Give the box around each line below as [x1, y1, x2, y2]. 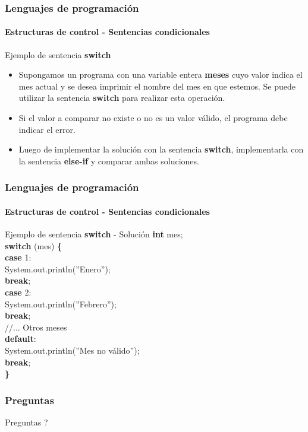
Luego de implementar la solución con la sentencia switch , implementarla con [18, 143, 304, 155]
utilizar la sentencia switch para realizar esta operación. [18, 91, 225, 104]
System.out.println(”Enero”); [5, 262, 111, 275]
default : [5, 332, 36, 345]
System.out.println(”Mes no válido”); [5, 344, 140, 356]
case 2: [5, 286, 32, 298]
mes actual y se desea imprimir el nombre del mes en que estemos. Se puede [18, 80, 296, 92]
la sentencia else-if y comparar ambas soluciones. [18, 154, 199, 167]
